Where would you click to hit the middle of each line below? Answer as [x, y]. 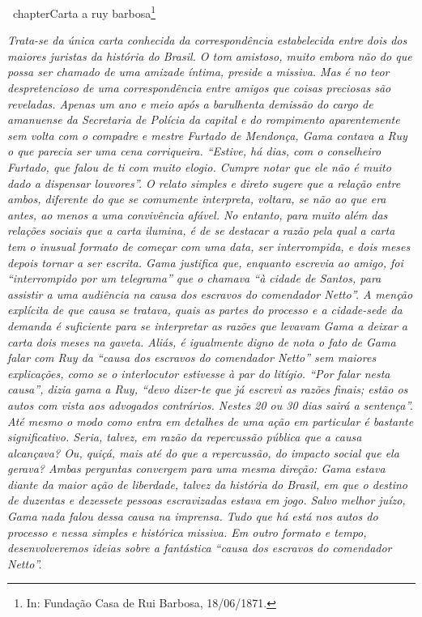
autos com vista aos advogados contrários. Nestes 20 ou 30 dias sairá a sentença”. [210, 404]
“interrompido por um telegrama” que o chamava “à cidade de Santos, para [194, 278]
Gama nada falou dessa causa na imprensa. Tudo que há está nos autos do [193, 516]
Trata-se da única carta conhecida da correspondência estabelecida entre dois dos [207, 40]
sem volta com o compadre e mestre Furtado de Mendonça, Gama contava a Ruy [207, 135]
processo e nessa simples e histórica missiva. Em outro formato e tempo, [187, 532]
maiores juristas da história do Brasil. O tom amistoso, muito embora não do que [210, 55]
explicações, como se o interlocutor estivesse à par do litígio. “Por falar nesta [199, 373]
